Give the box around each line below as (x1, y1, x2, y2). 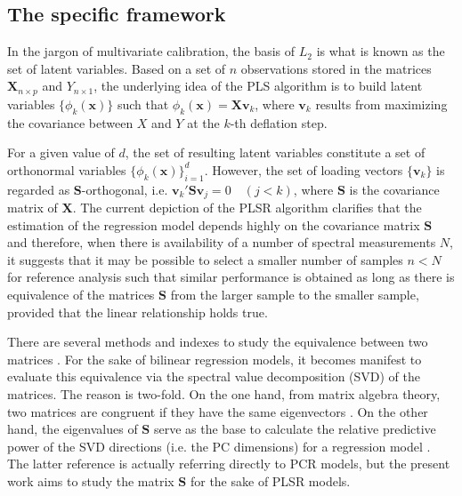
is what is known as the (316, 42, 445, 60)
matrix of (7, 198, 58, 217)
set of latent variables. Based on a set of (7, 59, 226, 77)
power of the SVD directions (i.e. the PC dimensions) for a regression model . (7, 436, 431, 455)
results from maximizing (315, 94, 448, 113)
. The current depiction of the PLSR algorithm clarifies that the (72, 198, 422, 217)
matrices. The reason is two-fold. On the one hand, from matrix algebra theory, (7, 385, 441, 404)
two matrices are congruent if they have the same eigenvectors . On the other (7, 402, 428, 420)
